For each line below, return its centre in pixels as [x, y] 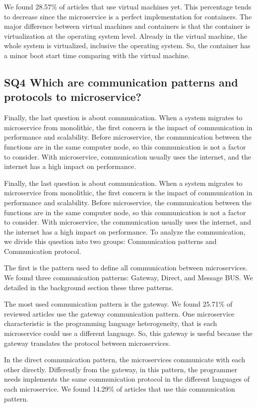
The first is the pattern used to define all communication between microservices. [126, 268]
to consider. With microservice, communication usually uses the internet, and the [128, 156]
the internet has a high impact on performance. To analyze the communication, [125, 231]
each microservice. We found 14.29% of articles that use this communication [120, 389]
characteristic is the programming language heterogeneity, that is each [111, 323]
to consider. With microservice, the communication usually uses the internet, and [128, 222]
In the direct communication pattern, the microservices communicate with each [125, 360]
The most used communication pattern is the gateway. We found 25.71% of [118, 304]
